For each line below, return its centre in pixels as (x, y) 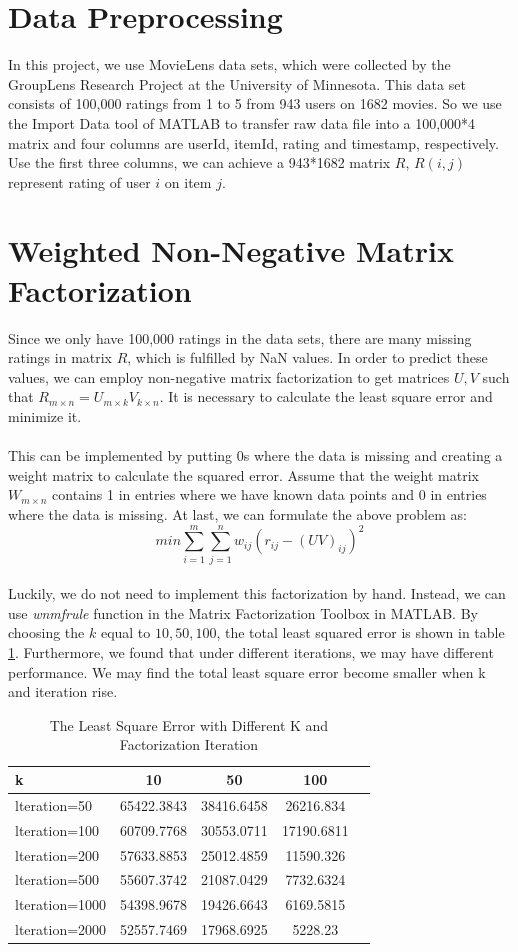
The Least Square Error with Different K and (189, 724)
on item (188, 181)
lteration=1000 (61, 904)
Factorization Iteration (189, 744)
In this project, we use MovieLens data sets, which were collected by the (229, 64)
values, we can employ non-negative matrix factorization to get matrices (229, 376)
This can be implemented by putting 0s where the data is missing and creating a (255, 455)
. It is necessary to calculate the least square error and (326, 396)
